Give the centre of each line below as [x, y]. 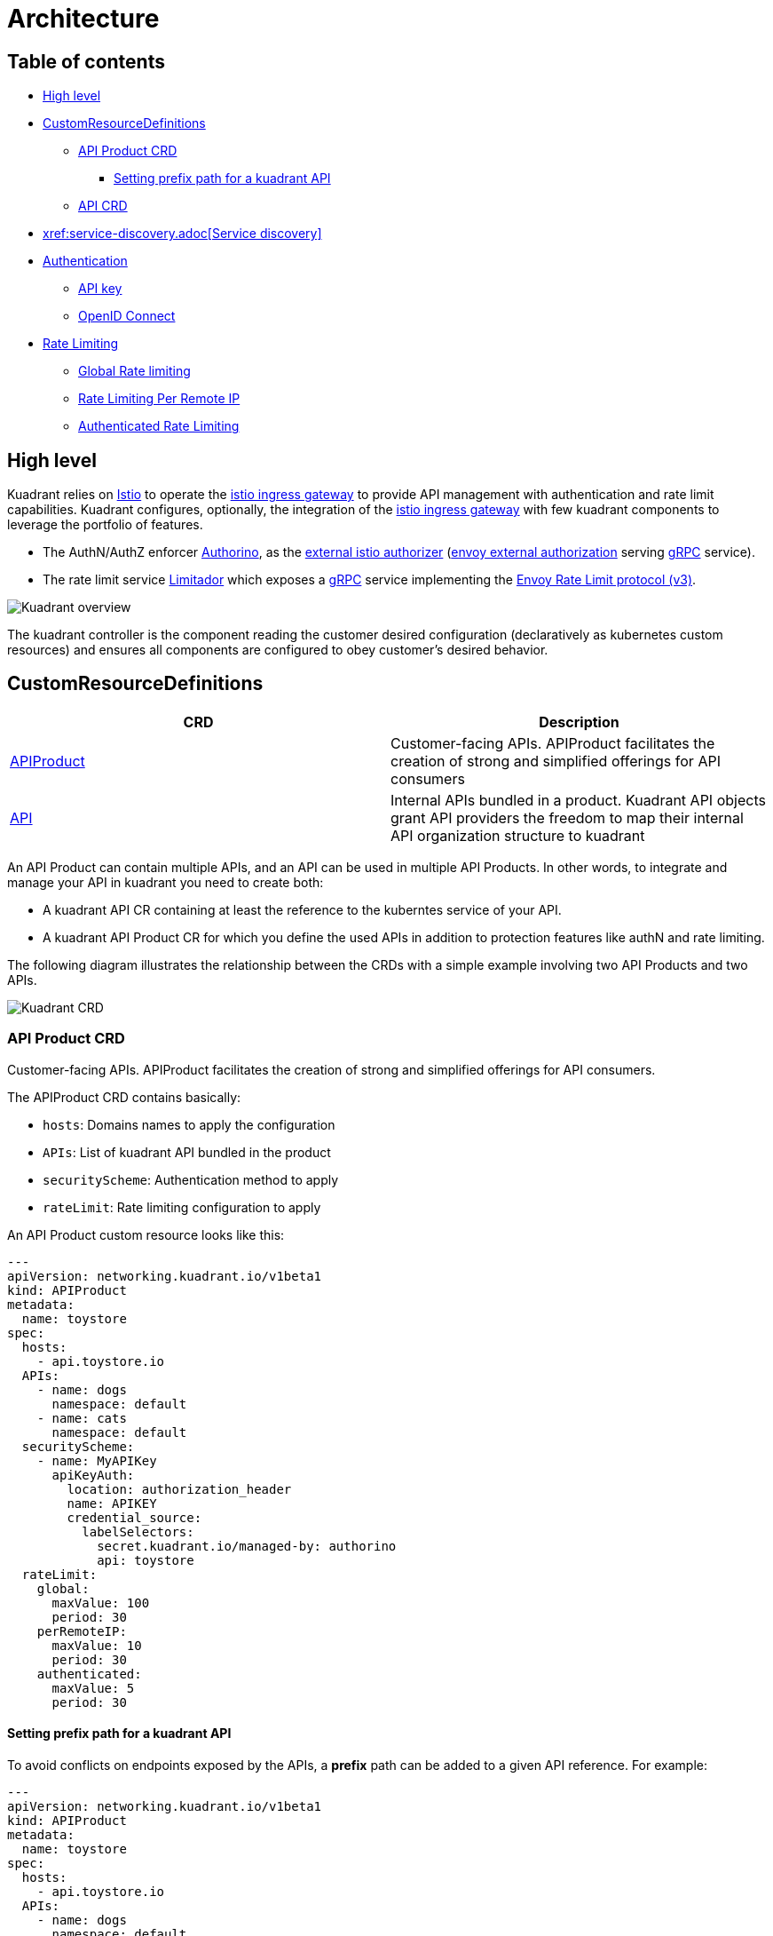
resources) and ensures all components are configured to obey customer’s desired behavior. [278, 650]
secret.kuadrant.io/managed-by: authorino [247, 1546]
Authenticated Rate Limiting [159, 426]
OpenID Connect [127, 316]
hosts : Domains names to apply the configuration [189, 1124]
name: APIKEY [112, 1503]
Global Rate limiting [134, 371]
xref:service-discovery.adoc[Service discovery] [182, 234]
